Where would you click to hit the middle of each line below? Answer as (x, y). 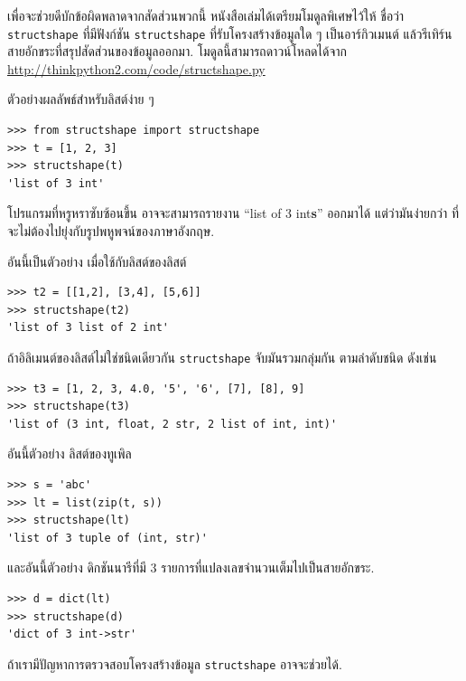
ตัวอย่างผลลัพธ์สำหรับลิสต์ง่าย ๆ (81, 99)
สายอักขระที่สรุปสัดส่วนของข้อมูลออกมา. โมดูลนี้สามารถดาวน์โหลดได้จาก (177, 51)
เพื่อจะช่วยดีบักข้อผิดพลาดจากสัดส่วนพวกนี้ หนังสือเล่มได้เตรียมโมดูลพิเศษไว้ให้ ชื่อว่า (206, 15)
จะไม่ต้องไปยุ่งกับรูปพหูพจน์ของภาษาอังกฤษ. (111, 231)
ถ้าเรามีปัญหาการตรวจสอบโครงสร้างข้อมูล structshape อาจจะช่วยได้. (175, 663)
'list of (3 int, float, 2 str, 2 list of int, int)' (172, 424)
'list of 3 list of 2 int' (88, 328)
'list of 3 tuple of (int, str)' (107, 538)
